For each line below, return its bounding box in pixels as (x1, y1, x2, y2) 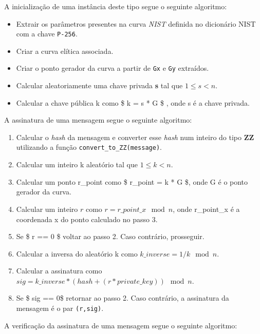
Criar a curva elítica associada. (16, 45, 114, 56)
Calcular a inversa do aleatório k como (16, 248, 138, 259)
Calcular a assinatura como (16, 265, 102, 276)
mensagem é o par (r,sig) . (16, 303, 104, 313)
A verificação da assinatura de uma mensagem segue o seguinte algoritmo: (4, 320, 237, 330)
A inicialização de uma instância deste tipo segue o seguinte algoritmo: (4, 1, 227, 11)
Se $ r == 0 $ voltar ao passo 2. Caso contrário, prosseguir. (16, 231, 205, 242)
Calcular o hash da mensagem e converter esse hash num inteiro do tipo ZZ (16, 131, 254, 142)
